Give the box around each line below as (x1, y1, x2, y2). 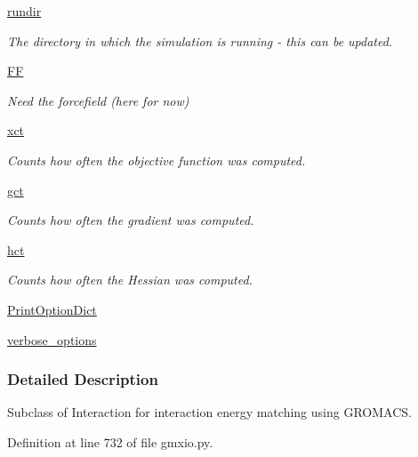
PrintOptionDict (7, 300, 97, 318)
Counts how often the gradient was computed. (7, 211, 254, 229)
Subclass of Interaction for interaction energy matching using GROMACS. (7, 403, 412, 421)
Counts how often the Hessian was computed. (7, 270, 253, 289)
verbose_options (7, 330, 97, 349)
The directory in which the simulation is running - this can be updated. (7, 31, 393, 50)
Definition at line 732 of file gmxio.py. (7, 432, 213, 451)
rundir (7, 2, 42, 20)
